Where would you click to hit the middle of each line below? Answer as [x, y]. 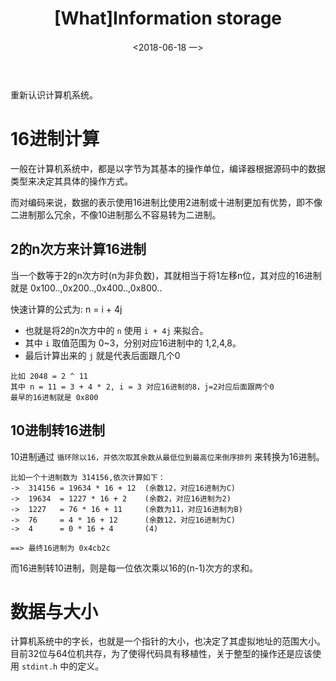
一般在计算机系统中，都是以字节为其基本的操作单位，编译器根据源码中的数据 [168, 168]
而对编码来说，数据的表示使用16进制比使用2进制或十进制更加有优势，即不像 [166, 202]
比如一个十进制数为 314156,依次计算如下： [88, 477]
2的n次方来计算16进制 [78, 249]
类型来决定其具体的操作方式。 [71, 181]
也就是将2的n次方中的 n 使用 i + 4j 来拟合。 [116, 330]
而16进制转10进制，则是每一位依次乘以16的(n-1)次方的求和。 [134, 568]
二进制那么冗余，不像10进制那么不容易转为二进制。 [116, 214]
